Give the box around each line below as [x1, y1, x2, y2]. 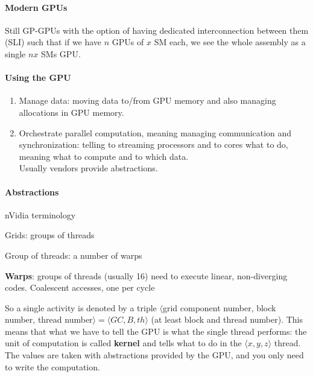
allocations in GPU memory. [19, 106, 124, 118]
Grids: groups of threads [5, 229, 95, 241]
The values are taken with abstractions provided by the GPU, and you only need [5, 349, 304, 361]
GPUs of [112, 36, 144, 48]
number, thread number [5, 313, 93, 326]
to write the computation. [5, 360, 100, 373]
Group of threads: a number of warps [5, 249, 142, 261]
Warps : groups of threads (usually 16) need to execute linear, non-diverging [5, 269, 288, 282]
